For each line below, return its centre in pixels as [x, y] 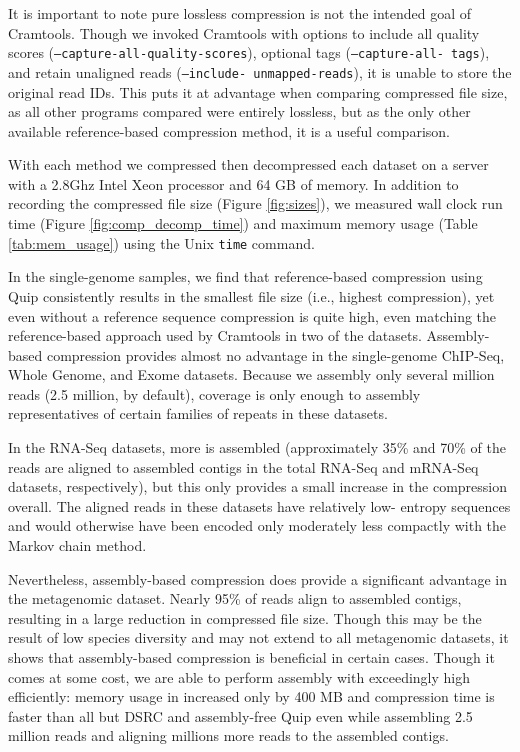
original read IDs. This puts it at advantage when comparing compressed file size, [258, 91]
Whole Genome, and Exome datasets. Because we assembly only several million [251, 374]
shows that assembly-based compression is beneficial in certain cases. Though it [251, 657]
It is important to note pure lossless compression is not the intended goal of [240, 13]
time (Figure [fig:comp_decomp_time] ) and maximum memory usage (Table [243, 223]
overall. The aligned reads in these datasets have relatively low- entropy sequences [259, 505]
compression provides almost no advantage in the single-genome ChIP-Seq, [275, 354]
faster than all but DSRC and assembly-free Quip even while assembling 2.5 [240, 715]
